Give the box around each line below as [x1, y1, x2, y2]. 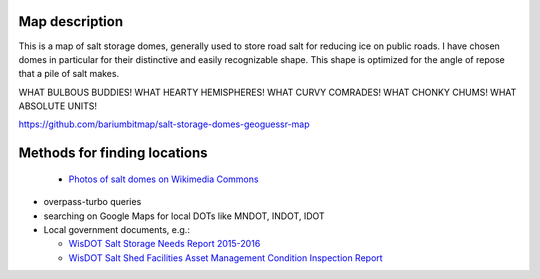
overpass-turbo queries [43, 196, 142, 208]
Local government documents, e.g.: [43, 224, 190, 236]
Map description [18, 13, 124, 30]
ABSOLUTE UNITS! [18, 100, 98, 112]
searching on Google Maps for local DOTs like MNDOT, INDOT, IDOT [43, 210, 325, 222]
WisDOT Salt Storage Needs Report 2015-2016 [68, 238, 261, 250]
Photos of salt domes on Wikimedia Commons [68, 173, 259, 185]
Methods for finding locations [18, 145, 209, 162]
